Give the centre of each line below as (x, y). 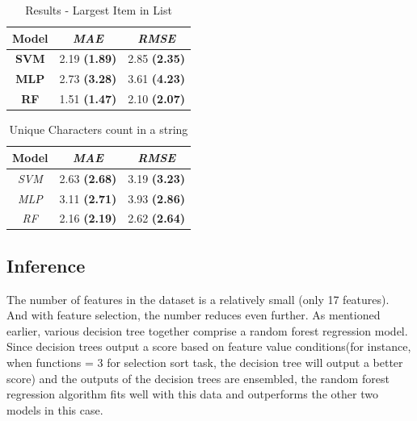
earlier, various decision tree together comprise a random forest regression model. (207, 330)
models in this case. (55, 409)
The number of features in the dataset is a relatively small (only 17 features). (198, 299)
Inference (46, 265)
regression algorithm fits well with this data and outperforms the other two (192, 394)
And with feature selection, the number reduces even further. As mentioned (194, 315)
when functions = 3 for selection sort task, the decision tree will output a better (205, 363)
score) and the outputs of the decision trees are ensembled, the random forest (198, 378)
